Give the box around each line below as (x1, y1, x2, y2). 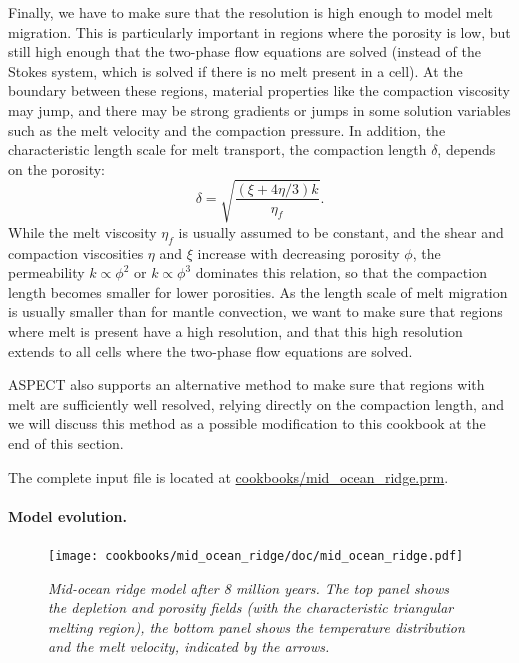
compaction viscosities (8, 242, 144, 263)
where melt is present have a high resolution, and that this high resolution (8, 321, 463, 342)
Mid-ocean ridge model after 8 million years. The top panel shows (48, 577, 450, 598)
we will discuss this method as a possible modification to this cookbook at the (8, 413, 486, 434)
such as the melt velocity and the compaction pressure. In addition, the (8, 119, 446, 140)
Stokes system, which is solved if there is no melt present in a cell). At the (8, 60, 463, 81)
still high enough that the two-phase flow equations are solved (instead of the (8, 41, 481, 62)
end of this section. (8, 433, 124, 454)
